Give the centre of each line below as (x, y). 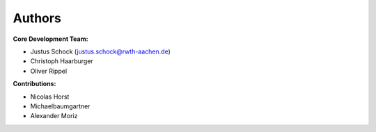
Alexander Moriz (54, 116)
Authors (37, 18)
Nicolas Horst (50, 97)
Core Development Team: (50, 39)
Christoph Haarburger (62, 61)
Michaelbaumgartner (60, 106)
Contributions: (34, 84)
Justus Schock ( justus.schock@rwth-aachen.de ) (100, 51)
